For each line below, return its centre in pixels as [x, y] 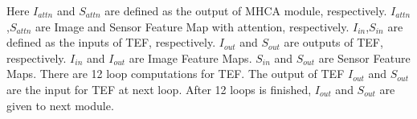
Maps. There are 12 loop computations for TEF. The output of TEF [176, 74]
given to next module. [60, 105]
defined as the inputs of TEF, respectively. [111, 42]
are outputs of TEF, [333, 42]
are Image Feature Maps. [190, 57]
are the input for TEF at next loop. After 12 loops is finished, [159, 89]
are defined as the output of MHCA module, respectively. [246, 10]
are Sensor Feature [364, 57]
